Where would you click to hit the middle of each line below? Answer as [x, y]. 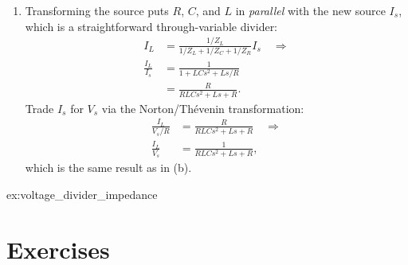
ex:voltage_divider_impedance [82, 194]
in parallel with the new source [310, 10]
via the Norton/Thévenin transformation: [203, 108]
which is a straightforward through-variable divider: [151, 26]
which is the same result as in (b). [108, 168]
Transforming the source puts [97, 10]
